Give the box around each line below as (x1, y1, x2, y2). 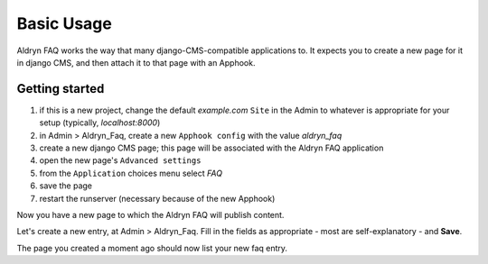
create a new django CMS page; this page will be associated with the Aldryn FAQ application (39, 142, 384, 153)
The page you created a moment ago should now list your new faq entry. (16, 242, 288, 253)
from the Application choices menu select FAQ (39, 168, 223, 178)
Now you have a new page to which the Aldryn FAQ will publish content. (16, 209, 285, 220)
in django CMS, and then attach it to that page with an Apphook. (16, 57, 256, 68)
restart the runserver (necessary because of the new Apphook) (39, 193, 276, 204)
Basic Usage (16, 14, 112, 33)
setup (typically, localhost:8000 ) (39, 117, 161, 128)
